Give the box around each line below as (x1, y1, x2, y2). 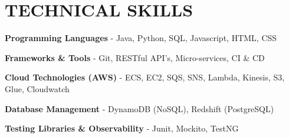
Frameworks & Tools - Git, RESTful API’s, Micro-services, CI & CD (5, 51, 265, 63)
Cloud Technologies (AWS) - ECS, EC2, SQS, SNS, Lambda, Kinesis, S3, (5, 71, 285, 83)
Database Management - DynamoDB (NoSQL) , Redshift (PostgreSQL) (5, 102, 274, 115)
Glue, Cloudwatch (5, 82, 70, 95)
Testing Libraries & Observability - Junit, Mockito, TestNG (5, 122, 239, 134)
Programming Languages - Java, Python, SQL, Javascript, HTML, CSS (5, 32, 277, 44)
